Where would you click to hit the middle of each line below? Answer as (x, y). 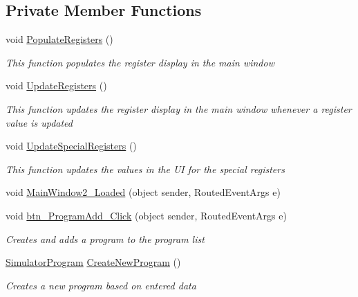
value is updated (39, 122)
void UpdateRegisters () (56, 85)
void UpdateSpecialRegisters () (71, 146)
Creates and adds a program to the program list (105, 238)
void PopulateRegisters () (59, 39)
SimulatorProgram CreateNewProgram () (93, 262)
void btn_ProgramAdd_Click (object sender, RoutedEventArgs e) (146, 215)
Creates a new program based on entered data (101, 285)
